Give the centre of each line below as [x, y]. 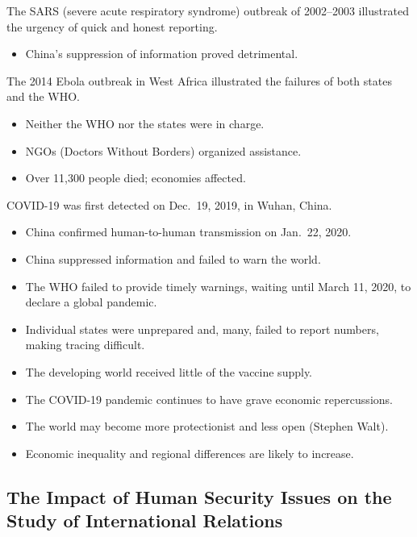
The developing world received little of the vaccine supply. [169, 371]
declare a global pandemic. [91, 302]
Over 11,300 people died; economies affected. [136, 178]
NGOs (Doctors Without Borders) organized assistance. [163, 150]
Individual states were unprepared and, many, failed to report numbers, [202, 329]
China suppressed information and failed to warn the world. [173, 258]
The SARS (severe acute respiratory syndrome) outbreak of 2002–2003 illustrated [208, 10]
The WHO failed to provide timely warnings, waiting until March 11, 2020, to [218, 286]
